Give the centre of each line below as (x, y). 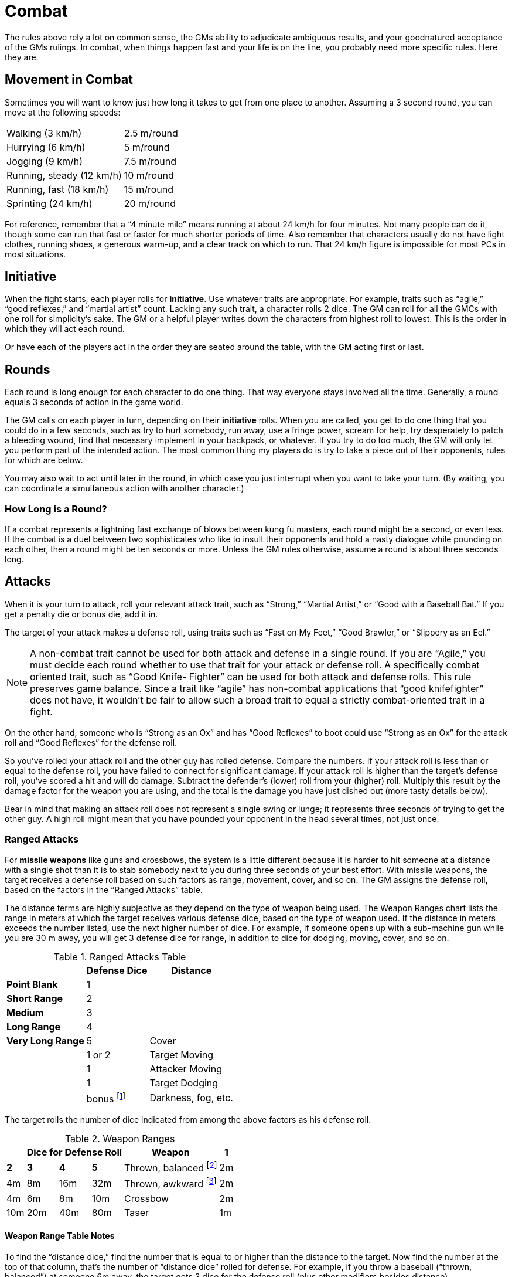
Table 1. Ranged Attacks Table (120, 957)
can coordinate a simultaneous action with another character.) (124, 488)
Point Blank (32, 984)
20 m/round (150, 203)
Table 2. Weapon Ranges (120, 1138)
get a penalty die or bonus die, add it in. (81, 614)
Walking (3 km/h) (44, 133)
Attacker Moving (186, 1069)
